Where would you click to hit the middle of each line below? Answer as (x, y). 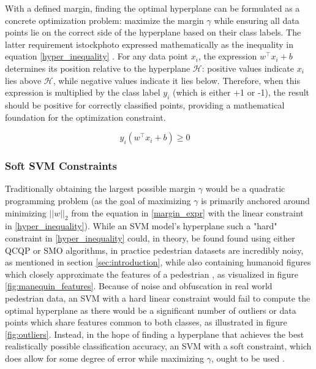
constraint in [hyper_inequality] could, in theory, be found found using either (150, 238)
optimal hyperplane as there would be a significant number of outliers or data (151, 310)
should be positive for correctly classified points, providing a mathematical (145, 105)
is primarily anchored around (255, 200)
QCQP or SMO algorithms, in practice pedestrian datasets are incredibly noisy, (154, 250)
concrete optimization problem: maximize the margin (104, 20)
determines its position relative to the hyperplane (98, 68)
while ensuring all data (257, 20)
